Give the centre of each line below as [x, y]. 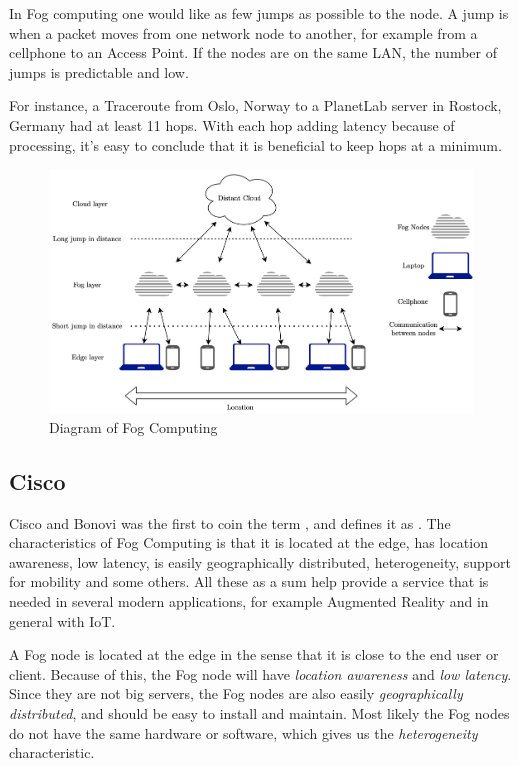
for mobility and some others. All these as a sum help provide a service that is [249, 581]
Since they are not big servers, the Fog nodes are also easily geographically [236, 693]
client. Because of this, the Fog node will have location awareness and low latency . [260, 673]
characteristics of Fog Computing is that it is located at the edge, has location [248, 542]
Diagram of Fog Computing [133, 426]
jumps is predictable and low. [99, 71]
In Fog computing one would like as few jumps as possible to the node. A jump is [259, 13]
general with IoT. [62, 620]
